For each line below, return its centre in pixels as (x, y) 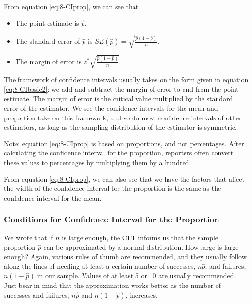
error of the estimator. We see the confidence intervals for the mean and (111, 108)
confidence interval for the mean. (53, 197)
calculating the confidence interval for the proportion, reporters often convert (119, 153)
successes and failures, (37, 295)
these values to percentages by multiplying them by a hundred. (98, 162)
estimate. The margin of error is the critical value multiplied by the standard (118, 98)
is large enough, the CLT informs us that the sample (140, 237)
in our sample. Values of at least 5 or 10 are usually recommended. (136, 275)
